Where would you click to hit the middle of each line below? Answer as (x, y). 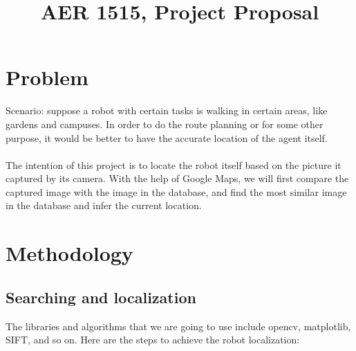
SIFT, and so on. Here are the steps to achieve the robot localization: (153, 340)
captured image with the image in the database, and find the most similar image (176, 191)
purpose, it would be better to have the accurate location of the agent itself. (167, 137)
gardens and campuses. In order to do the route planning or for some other (165, 124)
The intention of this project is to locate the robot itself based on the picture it (174, 164)
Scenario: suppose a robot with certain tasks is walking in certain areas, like (167, 110)
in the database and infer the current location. (104, 205)
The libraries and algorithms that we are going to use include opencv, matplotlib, (178, 326)
